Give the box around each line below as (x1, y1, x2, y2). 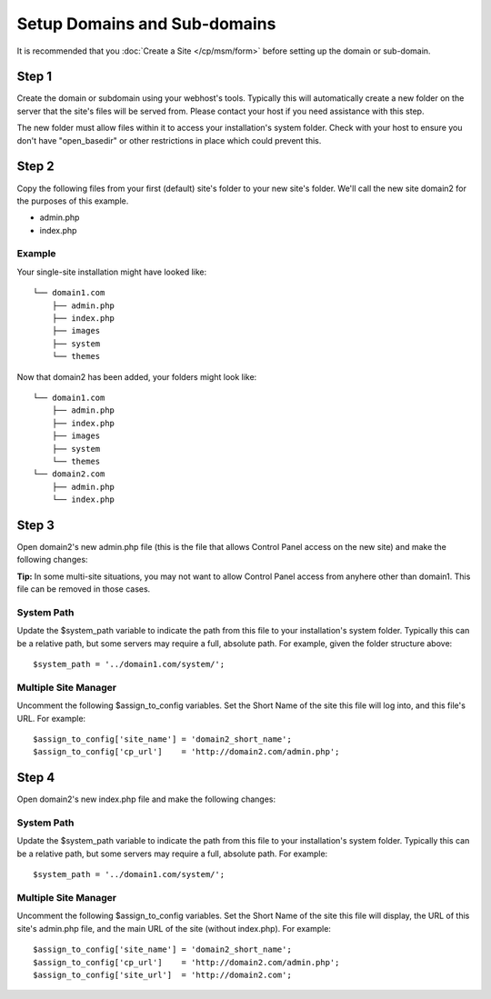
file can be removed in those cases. (16, 584, 151, 594)
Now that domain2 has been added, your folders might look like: (16, 371, 257, 382)
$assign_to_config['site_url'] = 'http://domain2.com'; (33, 969, 293, 980)
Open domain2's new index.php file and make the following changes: (16, 794, 276, 804)
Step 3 (16, 517, 55, 533)
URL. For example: (16, 713, 86, 724)
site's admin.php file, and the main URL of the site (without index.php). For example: (16, 923, 332, 934)
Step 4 (16, 770, 55, 785)
